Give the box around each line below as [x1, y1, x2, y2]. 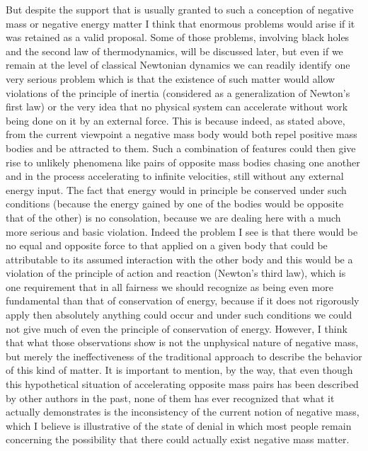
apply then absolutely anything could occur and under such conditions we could [6, 307, 352, 322]
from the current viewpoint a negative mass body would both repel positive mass [6, 127, 357, 142]
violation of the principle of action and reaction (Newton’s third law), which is [6, 266, 346, 280]
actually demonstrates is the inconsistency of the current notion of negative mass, [6, 404, 360, 419]
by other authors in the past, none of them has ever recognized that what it [6, 390, 335, 405]
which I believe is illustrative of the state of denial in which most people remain [6, 418, 352, 433]
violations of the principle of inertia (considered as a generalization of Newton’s [6, 85, 350, 100]
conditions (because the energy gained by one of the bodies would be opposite [6, 196, 344, 211]
